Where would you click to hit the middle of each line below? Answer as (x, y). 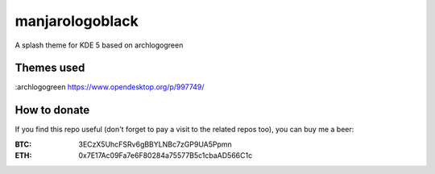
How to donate (52, 110)
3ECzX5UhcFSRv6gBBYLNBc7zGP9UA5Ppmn (155, 144)
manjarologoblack (77, 21)
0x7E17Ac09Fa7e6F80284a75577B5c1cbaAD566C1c (166, 155)
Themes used (50, 68)
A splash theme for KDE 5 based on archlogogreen (99, 45)
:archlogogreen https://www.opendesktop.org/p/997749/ (110, 87)
